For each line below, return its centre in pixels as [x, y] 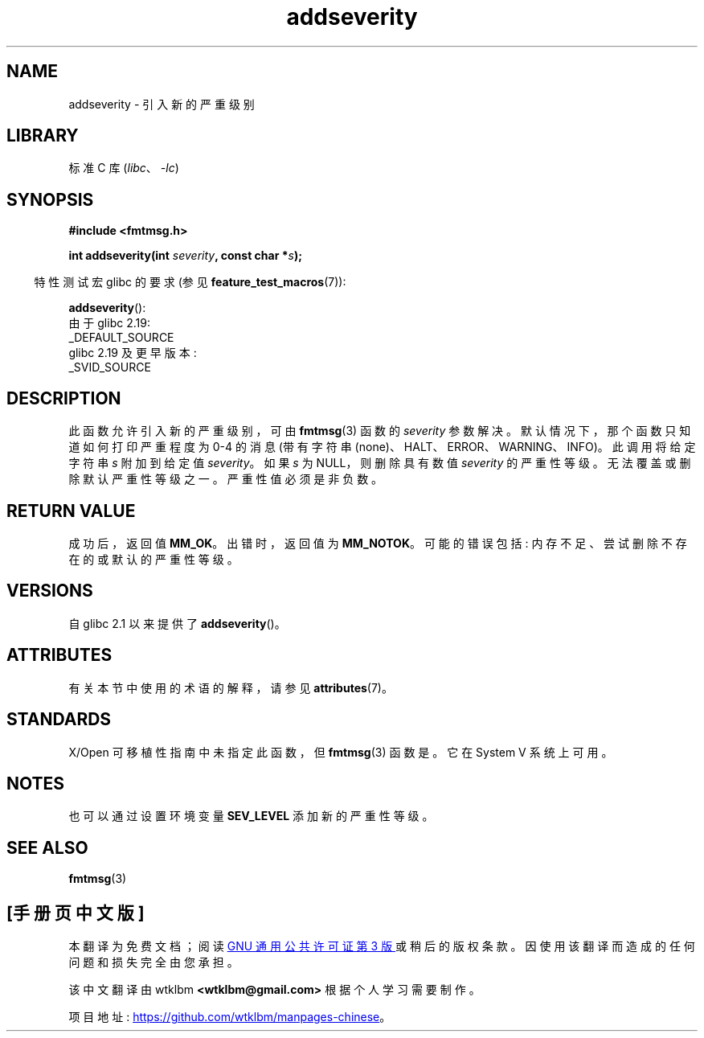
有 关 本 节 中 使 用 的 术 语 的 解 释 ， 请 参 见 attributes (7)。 [231, 687]
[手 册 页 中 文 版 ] [76, 913]
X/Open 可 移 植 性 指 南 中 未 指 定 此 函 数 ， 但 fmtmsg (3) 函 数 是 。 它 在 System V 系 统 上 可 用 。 [341, 752]
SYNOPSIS [50, 199]
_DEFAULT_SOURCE [121, 338]
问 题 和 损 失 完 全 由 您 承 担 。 [153, 962]
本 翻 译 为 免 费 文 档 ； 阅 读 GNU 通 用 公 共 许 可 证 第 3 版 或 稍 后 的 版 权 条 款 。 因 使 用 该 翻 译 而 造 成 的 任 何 [382, 946]
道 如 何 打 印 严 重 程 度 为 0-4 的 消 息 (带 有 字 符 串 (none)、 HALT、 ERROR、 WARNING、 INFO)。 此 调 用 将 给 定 [382, 447]
